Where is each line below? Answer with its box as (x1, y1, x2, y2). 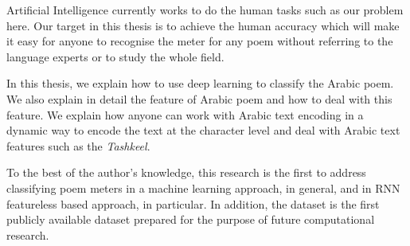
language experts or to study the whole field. (6, 48, 225, 64)
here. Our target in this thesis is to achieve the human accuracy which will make (6, 17, 400, 33)
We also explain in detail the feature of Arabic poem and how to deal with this (6, 90, 392, 107)
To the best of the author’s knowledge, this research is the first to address (6, 164, 366, 181)
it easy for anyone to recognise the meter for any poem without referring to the (6, 33, 393, 49)
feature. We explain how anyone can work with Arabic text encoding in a (6, 106, 364, 123)
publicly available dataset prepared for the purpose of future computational (6, 211, 375, 228)
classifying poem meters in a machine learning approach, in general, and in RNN (6, 179, 400, 196)
